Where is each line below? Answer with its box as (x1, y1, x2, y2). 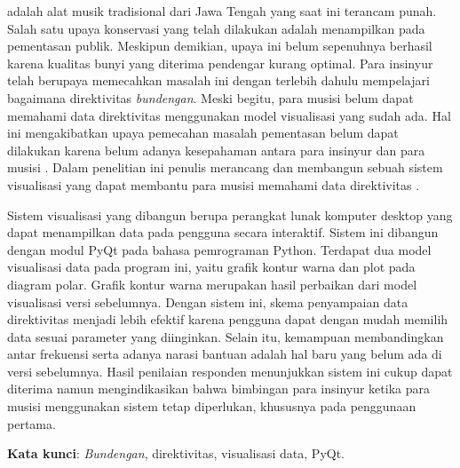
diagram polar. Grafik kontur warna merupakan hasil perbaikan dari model (7, 274, 417, 293)
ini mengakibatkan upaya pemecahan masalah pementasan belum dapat (7, 123, 399, 142)
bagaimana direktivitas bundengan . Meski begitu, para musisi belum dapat (7, 88, 414, 107)
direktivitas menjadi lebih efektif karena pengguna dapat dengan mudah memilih (7, 310, 448, 329)
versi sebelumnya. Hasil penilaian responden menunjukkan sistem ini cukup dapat (7, 361, 453, 380)
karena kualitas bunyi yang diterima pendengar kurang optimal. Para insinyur (7, 53, 433, 72)
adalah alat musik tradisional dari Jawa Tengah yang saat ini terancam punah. (7, 2, 437, 20)
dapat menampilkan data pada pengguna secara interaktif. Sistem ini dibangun (7, 223, 439, 242)
